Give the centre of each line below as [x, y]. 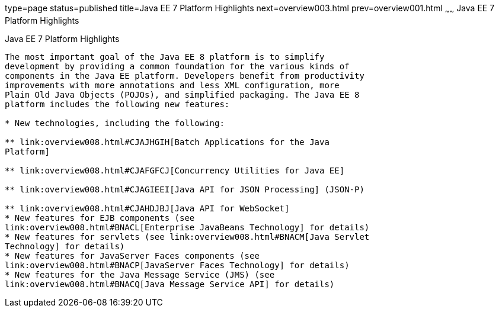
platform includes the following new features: [117, 104]
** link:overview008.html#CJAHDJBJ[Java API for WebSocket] [147, 208]
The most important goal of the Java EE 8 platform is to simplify [165, 57]
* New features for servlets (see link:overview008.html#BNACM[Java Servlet [187, 237]
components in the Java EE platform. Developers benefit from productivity [185, 75]
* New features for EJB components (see [100, 218]
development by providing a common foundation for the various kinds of [177, 66]
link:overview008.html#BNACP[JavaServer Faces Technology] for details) [177, 265]
